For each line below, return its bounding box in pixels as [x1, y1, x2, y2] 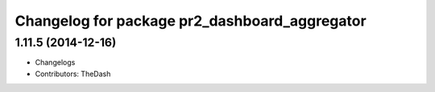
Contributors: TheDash [35, 69, 111, 78]
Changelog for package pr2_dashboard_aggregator [14, 12, 367, 30]
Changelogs [35, 58, 76, 67]
